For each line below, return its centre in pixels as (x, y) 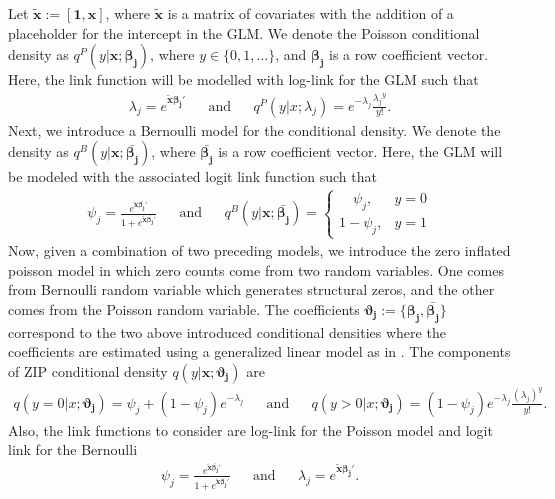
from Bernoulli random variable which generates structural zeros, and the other (251, 289)
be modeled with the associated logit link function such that (192, 176)
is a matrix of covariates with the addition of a (310, 13)
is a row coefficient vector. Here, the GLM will (360, 151)
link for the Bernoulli (73, 449)
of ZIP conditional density (88, 370)
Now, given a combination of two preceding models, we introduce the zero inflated (259, 250)
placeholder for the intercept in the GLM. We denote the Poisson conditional (244, 32)
